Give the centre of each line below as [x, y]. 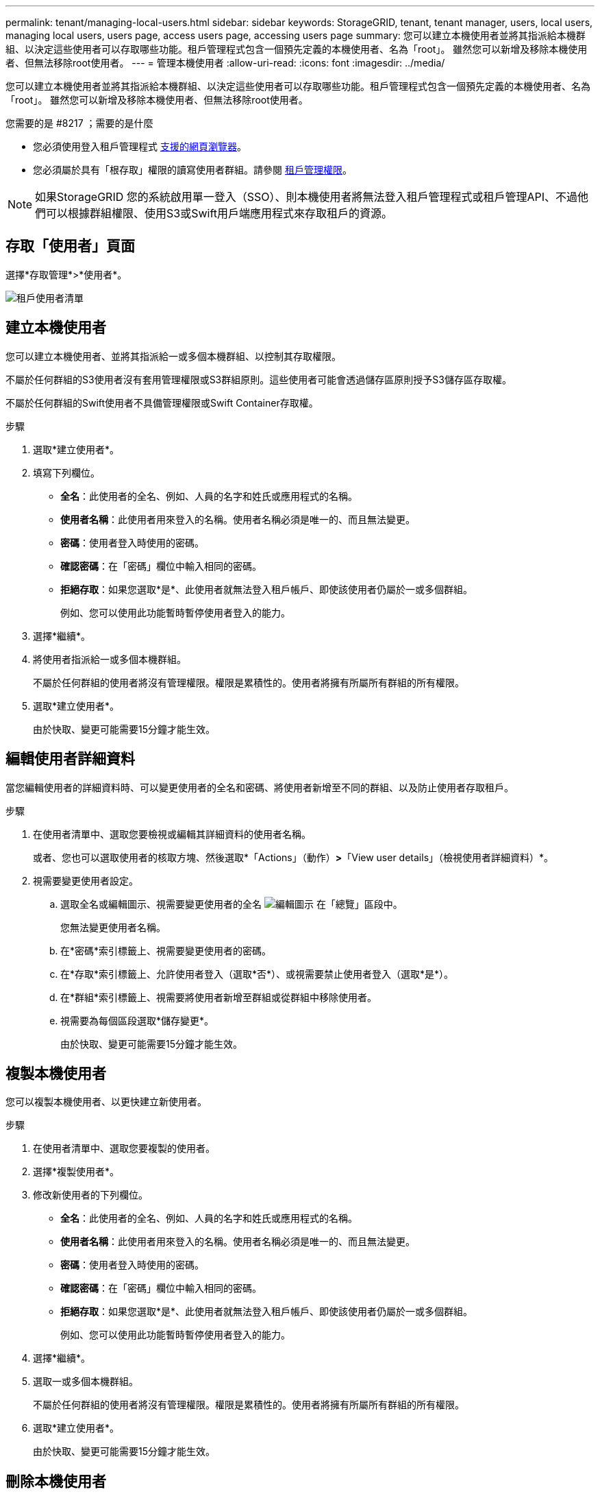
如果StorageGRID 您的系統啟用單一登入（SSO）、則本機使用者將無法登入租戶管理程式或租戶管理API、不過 [307, 197]
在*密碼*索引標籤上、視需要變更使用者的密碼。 [166, 950]
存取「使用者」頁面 [70, 246]
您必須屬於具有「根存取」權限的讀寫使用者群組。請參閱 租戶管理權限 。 [192, 170]
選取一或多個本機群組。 [86, 1382]
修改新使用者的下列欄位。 [90, 1195]
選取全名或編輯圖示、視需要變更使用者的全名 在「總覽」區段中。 [232, 904]
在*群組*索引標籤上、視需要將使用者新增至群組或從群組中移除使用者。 [219, 997]
